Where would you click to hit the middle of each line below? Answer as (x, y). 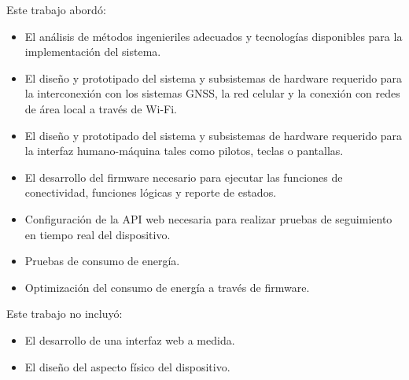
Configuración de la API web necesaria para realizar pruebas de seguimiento (208, 218)
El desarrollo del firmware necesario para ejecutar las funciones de (184, 177)
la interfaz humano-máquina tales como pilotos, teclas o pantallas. (184, 151)
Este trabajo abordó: (56, 9)
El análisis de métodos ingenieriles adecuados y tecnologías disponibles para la (214, 36)
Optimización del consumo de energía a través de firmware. (167, 287)
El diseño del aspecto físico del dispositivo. (127, 366)
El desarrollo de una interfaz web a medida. (130, 339)
